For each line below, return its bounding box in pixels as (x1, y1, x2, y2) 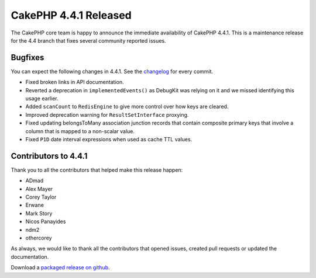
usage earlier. (25, 95, 59, 102)
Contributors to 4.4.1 (11, 151, 88, 161)
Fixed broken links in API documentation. (25, 79, 124, 86)
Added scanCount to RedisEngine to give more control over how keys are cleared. (25, 103, 229, 110)
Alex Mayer (25, 185, 53, 192)
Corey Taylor (25, 193, 57, 201)
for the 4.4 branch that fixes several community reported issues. (11, 37, 166, 44)
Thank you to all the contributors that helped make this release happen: (11, 166, 183, 173)
